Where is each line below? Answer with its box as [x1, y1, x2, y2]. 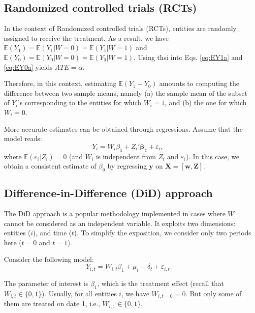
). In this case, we [186, 151, 240, 161]
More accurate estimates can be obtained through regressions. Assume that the [4, 123, 243, 134]
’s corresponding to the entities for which [18, 97, 142, 108]
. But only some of [185, 288, 242, 298]
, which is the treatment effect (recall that [97, 278, 224, 288]
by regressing [107, 161, 147, 171]
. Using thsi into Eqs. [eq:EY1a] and [133, 52, 243, 62]
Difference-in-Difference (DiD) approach [4, 185, 213, 200]
